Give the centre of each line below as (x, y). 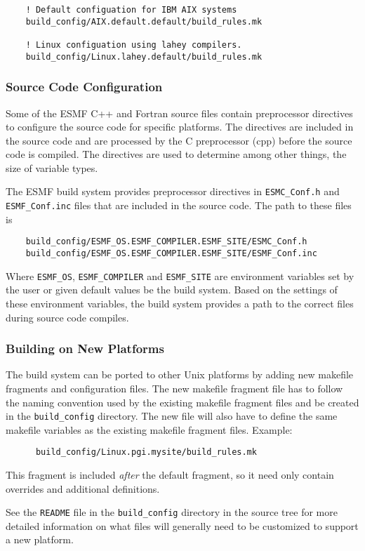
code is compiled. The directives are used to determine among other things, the (176, 154)
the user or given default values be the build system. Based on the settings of (172, 290)
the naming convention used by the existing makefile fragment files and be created (182, 402)
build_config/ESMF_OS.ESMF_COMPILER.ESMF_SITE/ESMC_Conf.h (166, 242)
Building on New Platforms (85, 348)
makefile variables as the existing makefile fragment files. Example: (149, 429)
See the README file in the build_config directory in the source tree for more (172, 512)
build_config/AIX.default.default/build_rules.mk (144, 21)
